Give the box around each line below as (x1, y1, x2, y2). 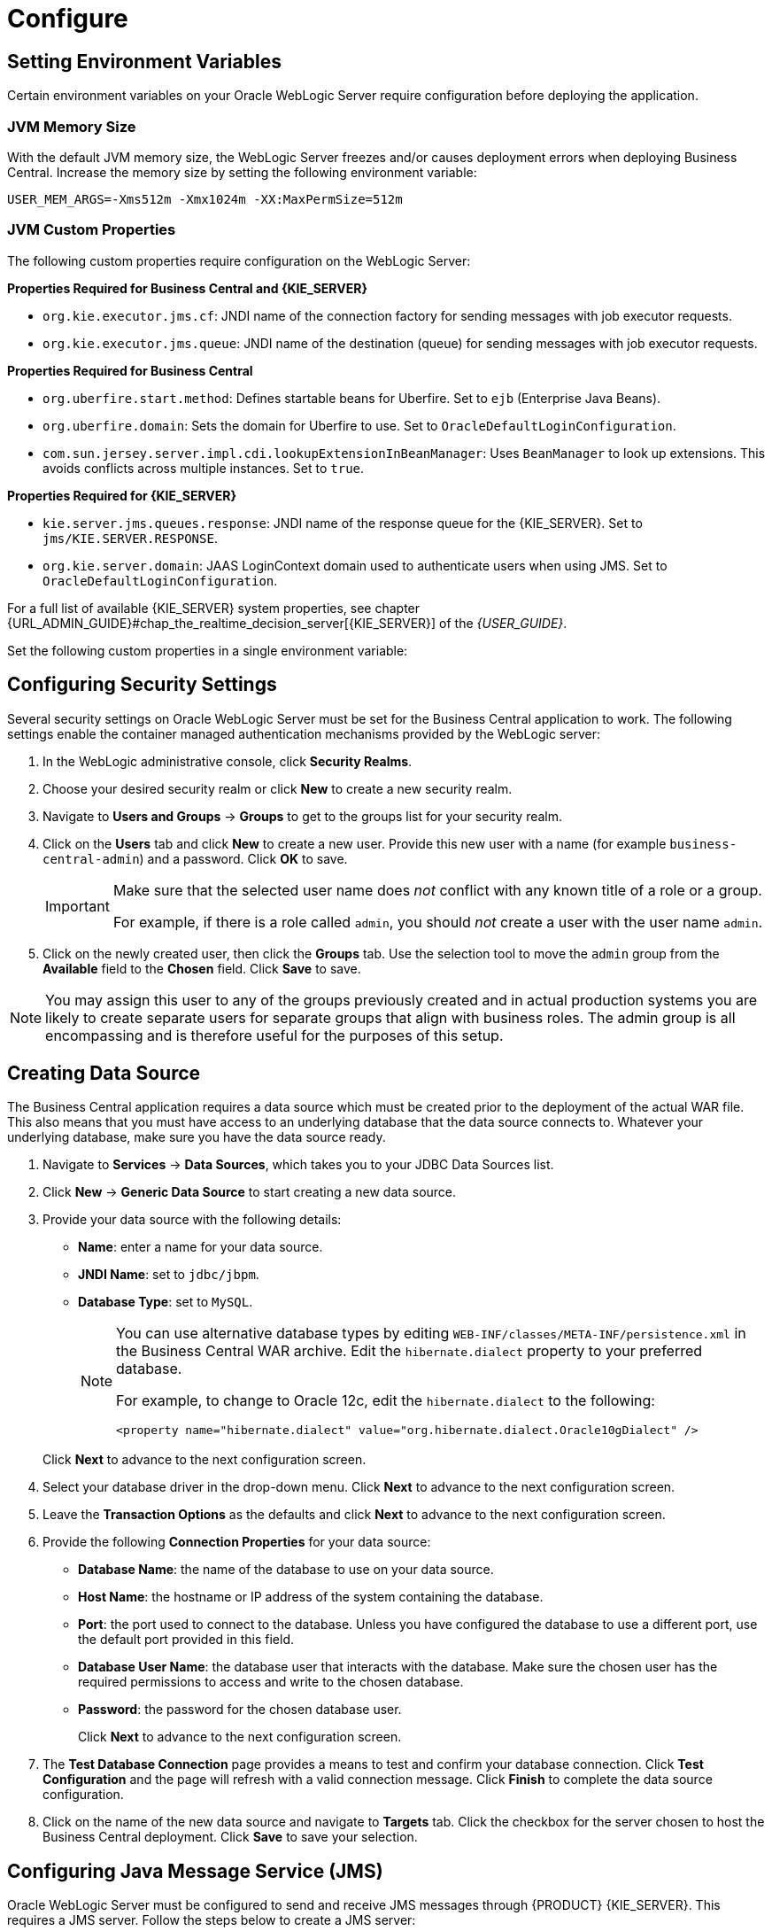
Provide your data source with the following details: (42, 1212, 342, 1228)
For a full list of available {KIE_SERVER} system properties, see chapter (7, 600, 421, 616)
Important (45, 896, 110, 915)
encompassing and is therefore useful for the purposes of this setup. (45, 1026, 504, 1044)
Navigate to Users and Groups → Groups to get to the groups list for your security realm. (42, 808, 563, 824)
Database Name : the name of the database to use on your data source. (78, 1562, 494, 1578)
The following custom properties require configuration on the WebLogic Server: (7, 252, 471, 268)
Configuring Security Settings (7, 673, 277, 696)
